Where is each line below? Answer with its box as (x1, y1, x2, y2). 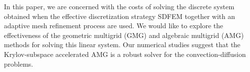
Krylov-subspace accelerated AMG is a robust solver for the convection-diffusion (4, 49, 246, 59)
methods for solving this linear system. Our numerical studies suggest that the (4, 39, 241, 50)
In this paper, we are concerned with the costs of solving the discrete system (4, 1, 235, 11)
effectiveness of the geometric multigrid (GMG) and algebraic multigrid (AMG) (4, 30, 244, 40)
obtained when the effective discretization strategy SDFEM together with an (4, 11, 235, 21)
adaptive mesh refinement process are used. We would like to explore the (4, 20, 223, 31)
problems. (4, 58, 33, 69)
